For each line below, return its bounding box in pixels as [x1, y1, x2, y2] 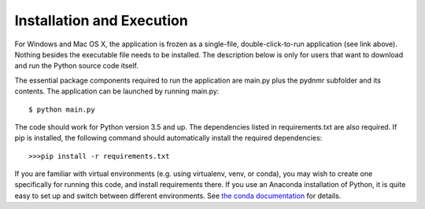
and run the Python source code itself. [14, 61, 139, 71]
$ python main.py [28, 104, 95, 114]
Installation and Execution [14, 12, 188, 29]
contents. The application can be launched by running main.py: [14, 86, 220, 96]
